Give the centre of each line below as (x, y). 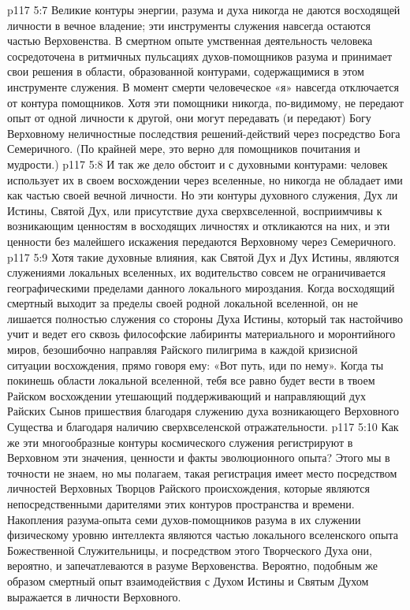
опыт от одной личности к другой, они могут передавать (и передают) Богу (189, 118)
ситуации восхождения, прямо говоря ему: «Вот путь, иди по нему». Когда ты (196, 365)
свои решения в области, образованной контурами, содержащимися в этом (186, 71)
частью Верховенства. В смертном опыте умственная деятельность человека (190, 41)
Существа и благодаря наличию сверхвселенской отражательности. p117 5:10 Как (203, 427)
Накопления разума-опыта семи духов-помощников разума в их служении (184, 519)
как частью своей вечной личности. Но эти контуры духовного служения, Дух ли (203, 195)
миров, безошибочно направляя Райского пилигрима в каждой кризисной (183, 350)
